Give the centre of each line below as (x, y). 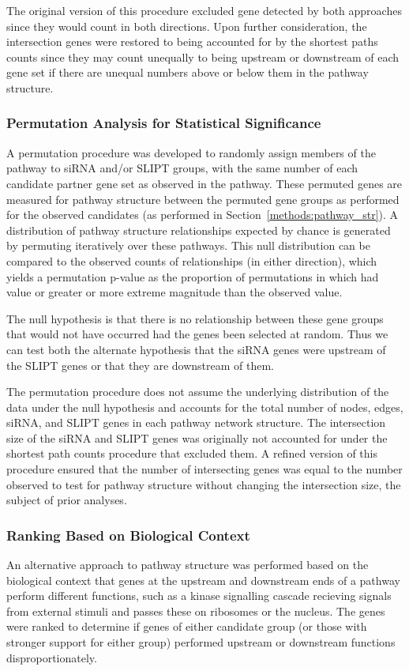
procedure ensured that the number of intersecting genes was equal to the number (204, 469)
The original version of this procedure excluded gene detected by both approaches (204, 10)
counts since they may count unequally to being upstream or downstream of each (203, 57)
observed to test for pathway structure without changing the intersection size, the (204, 484)
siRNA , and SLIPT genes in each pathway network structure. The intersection (196, 422)
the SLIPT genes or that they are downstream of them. (140, 365)
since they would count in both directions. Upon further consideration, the (187, 26)
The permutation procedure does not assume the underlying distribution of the (198, 392)
